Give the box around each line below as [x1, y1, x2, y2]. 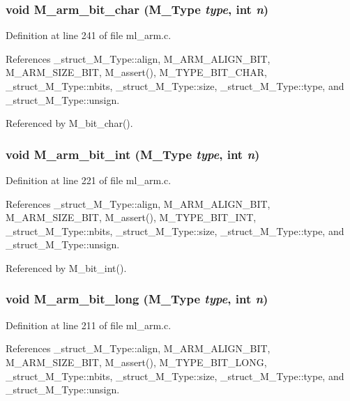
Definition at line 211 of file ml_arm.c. [6, 317, 172, 332]
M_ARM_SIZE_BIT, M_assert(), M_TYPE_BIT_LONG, [6, 354, 267, 369]
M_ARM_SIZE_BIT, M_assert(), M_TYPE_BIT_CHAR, [6, 65, 267, 80]
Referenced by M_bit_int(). [6, 260, 127, 275]
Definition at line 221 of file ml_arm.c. [6, 173, 172, 187]
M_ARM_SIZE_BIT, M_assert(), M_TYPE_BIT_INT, [6, 210, 257, 225]
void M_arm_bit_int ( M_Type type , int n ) [6, 145, 260, 162]
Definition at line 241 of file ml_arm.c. [6, 28, 172, 43]
